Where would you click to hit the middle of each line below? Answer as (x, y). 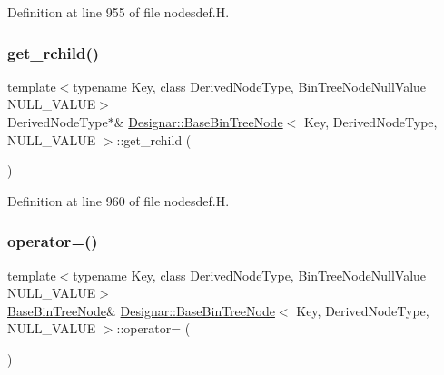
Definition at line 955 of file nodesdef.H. (118, 12)
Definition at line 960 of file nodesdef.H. (118, 200)
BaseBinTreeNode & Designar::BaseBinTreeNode (141, 310)
